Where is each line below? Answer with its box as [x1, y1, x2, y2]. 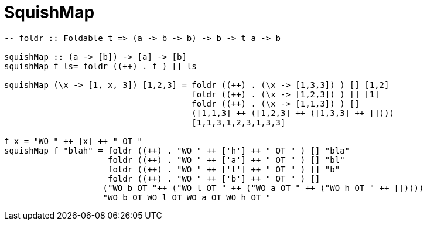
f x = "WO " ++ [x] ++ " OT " [4, 136, 143, 146]
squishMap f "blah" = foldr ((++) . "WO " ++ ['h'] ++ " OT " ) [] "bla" [4, 145, 350, 155]
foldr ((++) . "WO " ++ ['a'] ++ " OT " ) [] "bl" [108, 155, 345, 165]
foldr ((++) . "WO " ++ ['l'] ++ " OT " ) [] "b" [108, 164, 340, 174]
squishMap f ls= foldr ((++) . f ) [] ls [4, 61, 197, 71]
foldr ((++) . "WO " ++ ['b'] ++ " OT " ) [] [108, 173, 320, 183]
